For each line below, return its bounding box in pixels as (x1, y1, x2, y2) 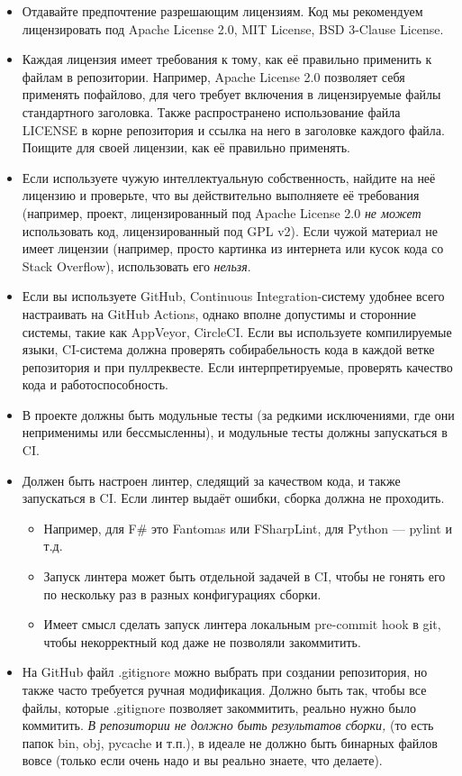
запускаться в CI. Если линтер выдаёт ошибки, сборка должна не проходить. (22, 488, 445, 507)
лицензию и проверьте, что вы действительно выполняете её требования (22, 186, 420, 205)
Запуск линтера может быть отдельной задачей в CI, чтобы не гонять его (43, 567, 446, 586)
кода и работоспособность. (22, 375, 168, 394)
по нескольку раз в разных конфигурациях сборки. (43, 584, 322, 603)
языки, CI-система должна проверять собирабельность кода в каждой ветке (22, 340, 435, 359)
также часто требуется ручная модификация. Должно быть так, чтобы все (22, 680, 427, 698)
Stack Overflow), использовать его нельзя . (22, 256, 251, 275)
